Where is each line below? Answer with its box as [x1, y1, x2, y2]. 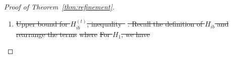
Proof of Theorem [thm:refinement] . [4, 1, 115, 11]
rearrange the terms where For [16, 28, 110, 39]
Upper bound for [16, 18, 68, 29]
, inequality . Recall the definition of [87, 18, 203, 29]
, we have [121, 28, 150, 39]
